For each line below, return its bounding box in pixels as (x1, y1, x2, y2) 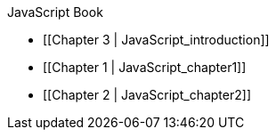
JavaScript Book (7, 4, 103, 20)
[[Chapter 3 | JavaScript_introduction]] (43, 32, 270, 47)
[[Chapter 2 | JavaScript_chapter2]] (43, 87, 251, 102)
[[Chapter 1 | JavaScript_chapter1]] (43, 60, 247, 75)
